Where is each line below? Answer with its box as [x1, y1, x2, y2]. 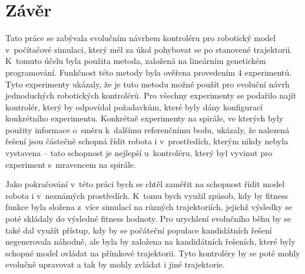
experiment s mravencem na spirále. [5, 158, 136, 170]
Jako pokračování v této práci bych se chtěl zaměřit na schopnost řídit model [5, 178, 285, 190]
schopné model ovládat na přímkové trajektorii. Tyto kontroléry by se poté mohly [5, 246, 300, 259]
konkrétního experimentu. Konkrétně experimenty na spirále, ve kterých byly [5, 112, 284, 124]
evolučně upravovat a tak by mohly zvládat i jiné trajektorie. [5, 258, 225, 270]
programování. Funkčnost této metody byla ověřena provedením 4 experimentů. [5, 66, 292, 78]
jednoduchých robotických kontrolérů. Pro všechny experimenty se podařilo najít [5, 89, 297, 102]
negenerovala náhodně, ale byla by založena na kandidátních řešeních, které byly [5, 235, 296, 248]
